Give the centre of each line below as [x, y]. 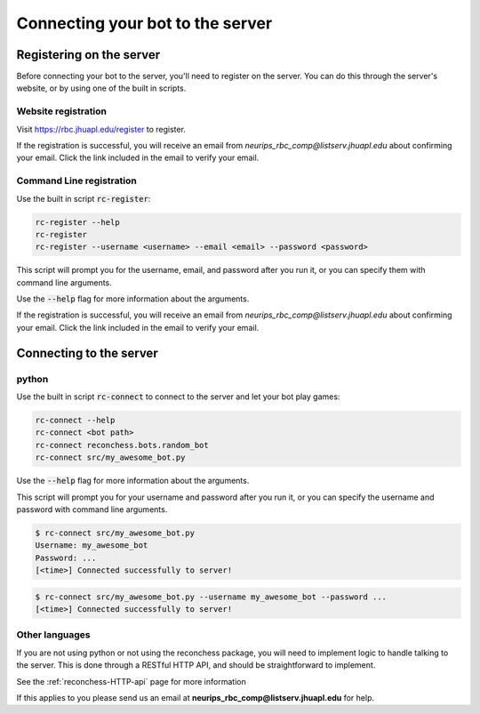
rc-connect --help [75, 420]
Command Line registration [76, 181]
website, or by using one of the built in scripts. [101, 88]
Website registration [61, 111]
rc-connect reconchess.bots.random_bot [122, 445]
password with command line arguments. [92, 509]
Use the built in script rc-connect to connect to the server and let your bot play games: [178, 397]
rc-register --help [77, 222]
